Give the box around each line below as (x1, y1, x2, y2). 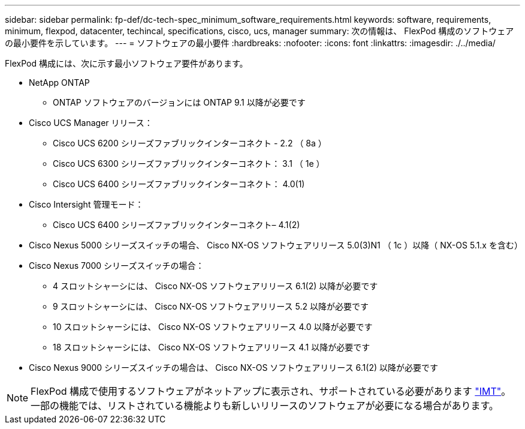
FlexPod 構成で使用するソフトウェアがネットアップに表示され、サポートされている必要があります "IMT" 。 (31, 385, 511, 397)
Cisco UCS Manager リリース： (29, 118, 153, 128)
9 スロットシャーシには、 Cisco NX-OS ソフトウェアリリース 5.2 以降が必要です (53, 301, 369, 311)
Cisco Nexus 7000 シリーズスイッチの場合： (29, 260, 204, 271)
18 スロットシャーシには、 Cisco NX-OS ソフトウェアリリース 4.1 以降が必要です (53, 342, 370, 352)
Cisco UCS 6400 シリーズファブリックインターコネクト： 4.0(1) (53, 179, 305, 189)
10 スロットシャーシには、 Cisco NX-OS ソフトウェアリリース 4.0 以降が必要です (53, 322, 373, 332)
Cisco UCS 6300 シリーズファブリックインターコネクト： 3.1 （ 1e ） (53, 158, 325, 169)
